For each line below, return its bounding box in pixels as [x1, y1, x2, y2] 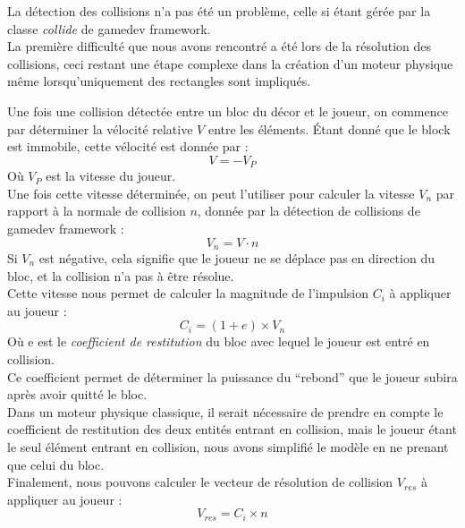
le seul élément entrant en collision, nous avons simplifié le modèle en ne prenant [7, 437, 449, 456]
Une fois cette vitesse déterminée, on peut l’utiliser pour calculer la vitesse [7, 183, 415, 202]
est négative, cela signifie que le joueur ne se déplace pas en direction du [38, 249, 435, 268]
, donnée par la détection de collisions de [197, 201, 420, 220]
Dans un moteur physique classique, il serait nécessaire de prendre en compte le [7, 402, 444, 421]
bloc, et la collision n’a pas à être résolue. [7, 266, 234, 285]
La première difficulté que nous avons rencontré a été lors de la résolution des [7, 37, 432, 55]
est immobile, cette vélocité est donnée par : [7, 137, 249, 156]
